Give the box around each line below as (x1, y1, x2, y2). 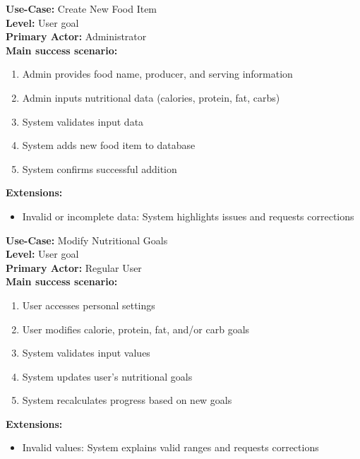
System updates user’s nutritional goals (22, 369, 193, 383)
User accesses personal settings (22, 297, 155, 312)
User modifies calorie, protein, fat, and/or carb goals (22, 321, 250, 336)
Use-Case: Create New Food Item (6, 1, 157, 16)
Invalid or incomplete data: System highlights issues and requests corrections (22, 208, 354, 223)
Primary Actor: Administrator (6, 29, 147, 44)
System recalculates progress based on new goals (22, 393, 232, 407)
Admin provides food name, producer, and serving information (22, 66, 293, 81)
